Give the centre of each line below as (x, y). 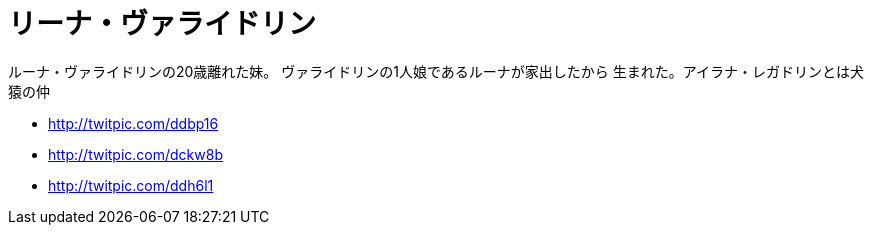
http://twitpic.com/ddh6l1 (131, 185)
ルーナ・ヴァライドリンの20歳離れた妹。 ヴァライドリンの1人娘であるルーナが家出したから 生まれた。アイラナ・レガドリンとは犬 (436, 71)
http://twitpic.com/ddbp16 (133, 123)
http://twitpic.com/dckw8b (135, 154)
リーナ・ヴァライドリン (162, 24)
